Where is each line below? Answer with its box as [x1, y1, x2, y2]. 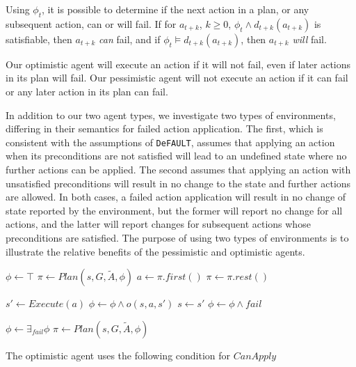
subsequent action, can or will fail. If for [6, 16, 177, 31]
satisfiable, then [6, 31, 72, 46]
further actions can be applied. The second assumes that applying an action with [6, 162, 351, 177]
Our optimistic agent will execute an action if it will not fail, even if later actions [6, 56, 351, 71]
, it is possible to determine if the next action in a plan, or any [42, 2, 309, 16]
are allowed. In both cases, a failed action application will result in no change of [6, 189, 346, 204]
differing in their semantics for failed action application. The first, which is [6, 121, 323, 136]
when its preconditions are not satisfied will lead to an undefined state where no [6, 148, 347, 163]
